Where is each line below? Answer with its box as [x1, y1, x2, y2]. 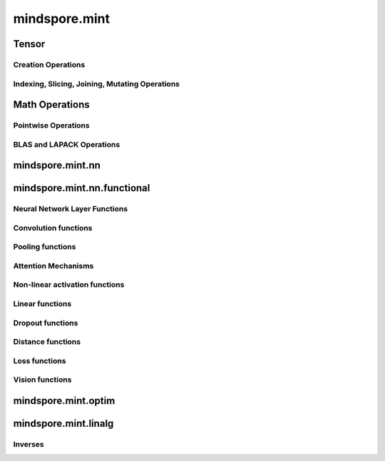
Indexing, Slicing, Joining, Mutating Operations [13, 78, 180, 88]
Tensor [13, 38, 46, 50]
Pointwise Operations [13, 121, 90, 131]
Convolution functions [13, 223, 93, 233]
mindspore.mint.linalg [13, 417, 114, 430]
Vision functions [13, 375, 72, 385]
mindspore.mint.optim [13, 395, 115, 407]
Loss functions [13, 355, 66, 365]
